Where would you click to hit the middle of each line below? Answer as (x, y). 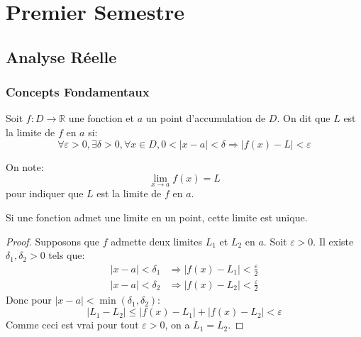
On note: (25, 166)
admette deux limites (156, 241)
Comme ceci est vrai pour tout (72, 325)
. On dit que (304, 118)
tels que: (67, 255)
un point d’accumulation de (206, 118)
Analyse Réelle (61, 56)
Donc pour (29, 300)
